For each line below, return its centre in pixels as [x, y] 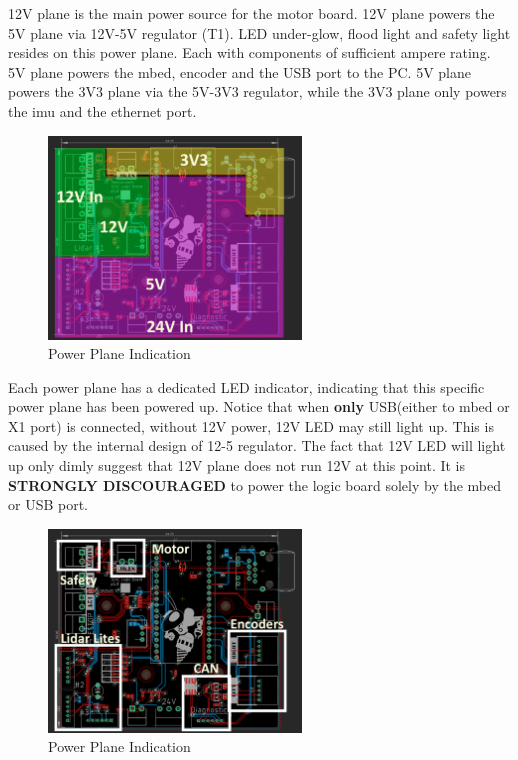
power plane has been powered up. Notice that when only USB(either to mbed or [259, 406]
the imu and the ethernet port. [102, 110]
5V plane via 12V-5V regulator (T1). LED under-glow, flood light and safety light [259, 32]
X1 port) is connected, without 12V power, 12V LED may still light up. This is [251, 425]
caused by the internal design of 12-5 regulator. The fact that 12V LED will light [257, 445]
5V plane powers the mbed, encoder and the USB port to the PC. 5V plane [239, 71]
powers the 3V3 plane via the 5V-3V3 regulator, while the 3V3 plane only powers [257, 91]
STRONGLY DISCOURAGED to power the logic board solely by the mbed [255, 484]
